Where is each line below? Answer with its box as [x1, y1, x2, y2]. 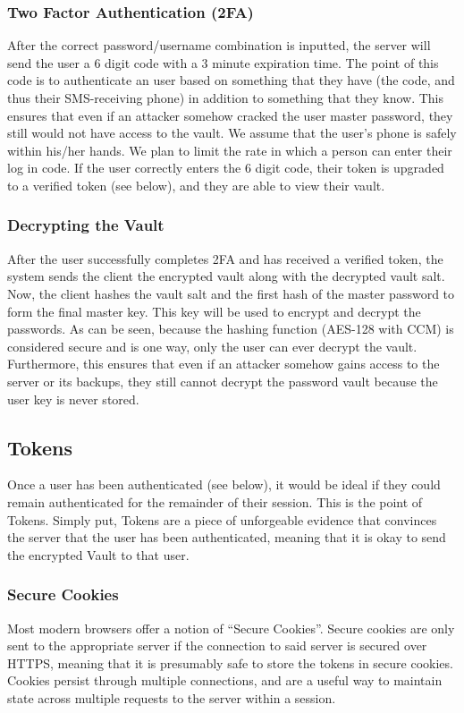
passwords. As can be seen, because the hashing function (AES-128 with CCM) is [7, 319, 454, 338]
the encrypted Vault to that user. [7, 545, 190, 564]
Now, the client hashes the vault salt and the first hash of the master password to [7, 284, 455, 302]
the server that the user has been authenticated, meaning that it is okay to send [7, 528, 446, 547]
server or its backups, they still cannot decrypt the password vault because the [7, 371, 438, 390]
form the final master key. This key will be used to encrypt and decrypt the [7, 301, 421, 320]
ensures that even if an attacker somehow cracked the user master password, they [7, 106, 453, 124]
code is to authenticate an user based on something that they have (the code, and [7, 71, 455, 89]
